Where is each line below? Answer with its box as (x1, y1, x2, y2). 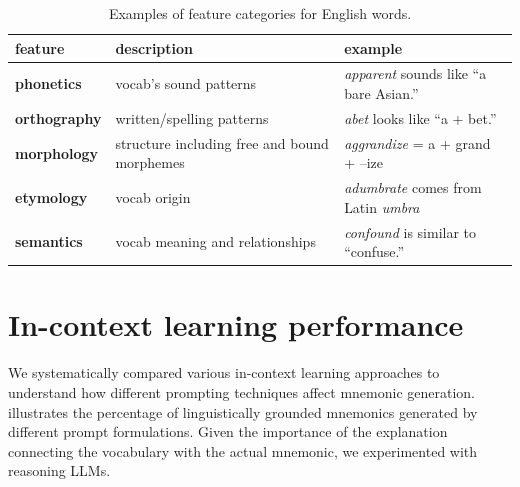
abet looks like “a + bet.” (344, 107, 497, 128)
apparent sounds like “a (344, 63, 487, 84)
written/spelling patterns (115, 107, 269, 128)
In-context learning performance (8, 304, 464, 345)
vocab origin (115, 186, 191, 207)
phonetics (15, 73, 82, 94)
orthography (15, 107, 102, 128)
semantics (15, 231, 83, 252)
